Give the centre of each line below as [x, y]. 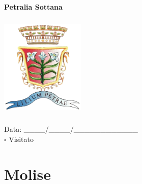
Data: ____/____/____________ [71, 129]
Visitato [21, 139]
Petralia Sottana [33, 7]
